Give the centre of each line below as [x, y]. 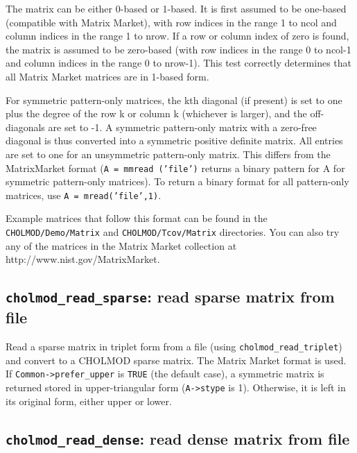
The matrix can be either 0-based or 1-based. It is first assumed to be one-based [176, 8]
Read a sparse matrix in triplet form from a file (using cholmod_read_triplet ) [174, 347]
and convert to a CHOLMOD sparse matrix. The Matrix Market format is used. [176, 360]
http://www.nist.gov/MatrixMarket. [83, 259]
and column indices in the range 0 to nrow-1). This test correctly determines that [179, 63]
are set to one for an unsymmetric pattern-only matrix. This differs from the [168, 154]
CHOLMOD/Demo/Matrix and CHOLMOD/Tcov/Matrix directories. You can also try [173, 232]
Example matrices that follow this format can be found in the [137, 218]
